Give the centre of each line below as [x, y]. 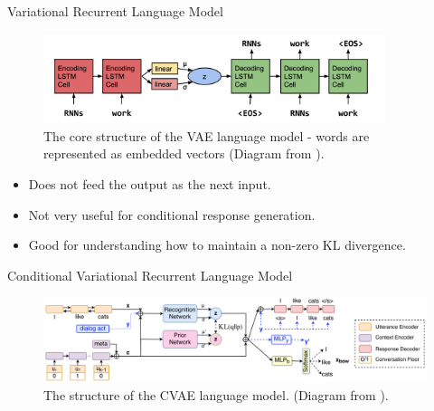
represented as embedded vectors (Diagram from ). [184, 153]
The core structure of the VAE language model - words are [207, 135]
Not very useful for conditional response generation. [172, 214]
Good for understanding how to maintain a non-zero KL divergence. [217, 245]
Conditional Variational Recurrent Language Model [150, 275]
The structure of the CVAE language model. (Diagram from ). [216, 395]
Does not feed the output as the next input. [150, 184]
